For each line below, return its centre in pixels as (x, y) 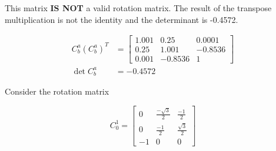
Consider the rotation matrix (57, 91)
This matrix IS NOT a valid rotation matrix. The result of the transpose (138, 8)
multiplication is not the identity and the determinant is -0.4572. (122, 19)
